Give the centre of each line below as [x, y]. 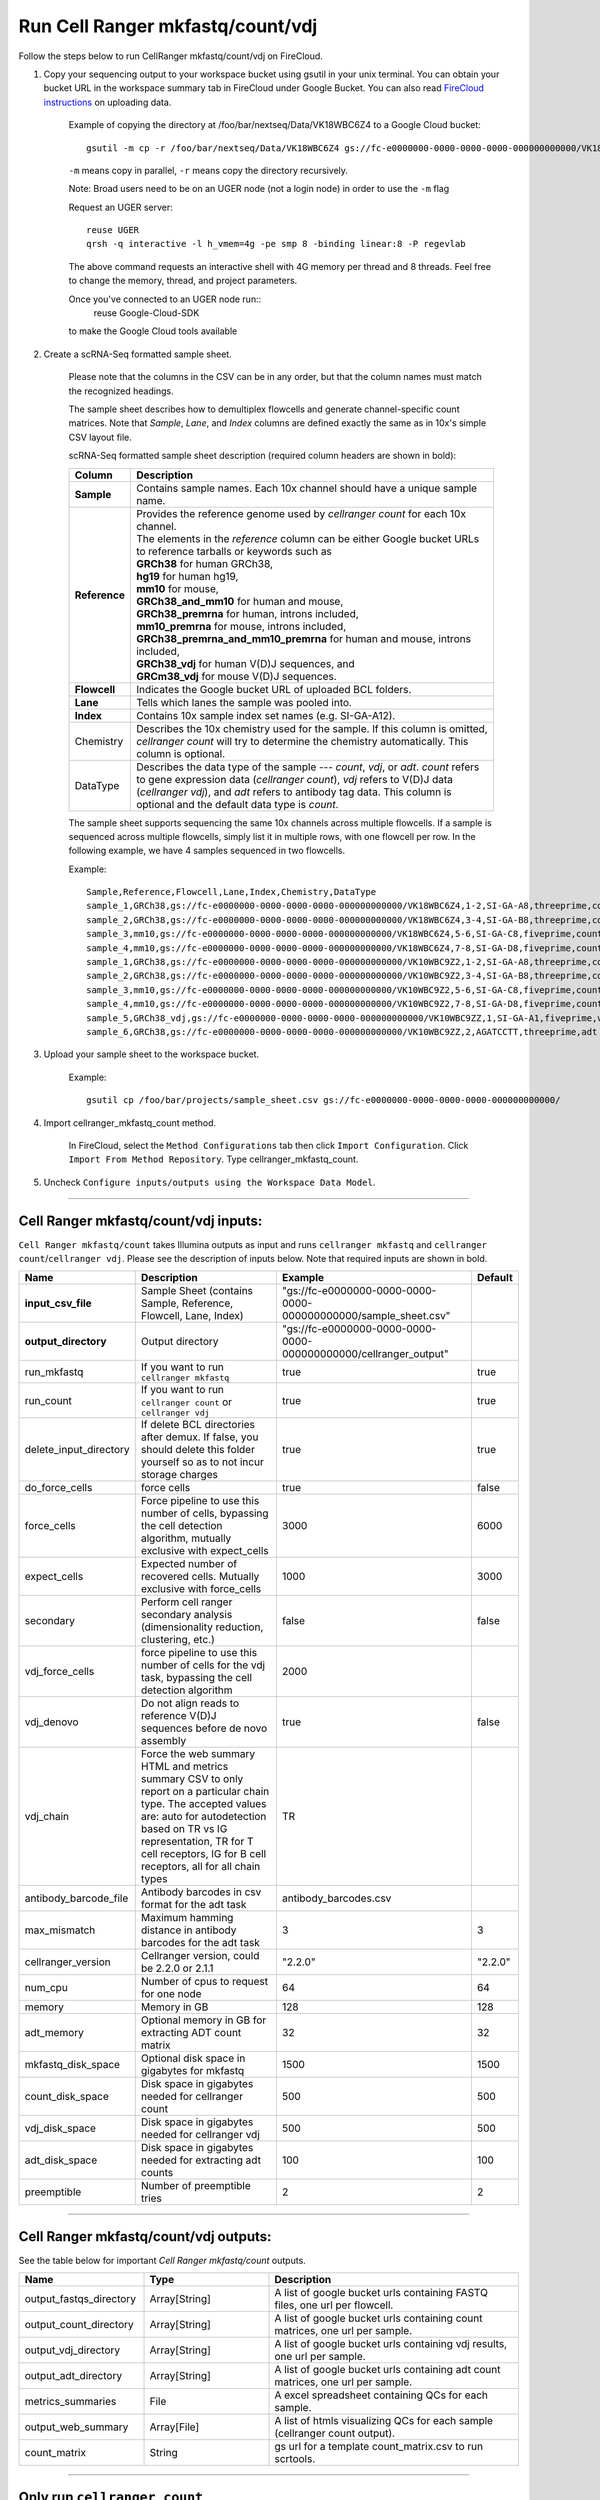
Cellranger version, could [200, 1956]
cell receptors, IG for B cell [203, 1854]
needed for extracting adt [201, 2160]
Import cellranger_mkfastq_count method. [130, 1122]
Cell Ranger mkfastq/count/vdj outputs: [145, 2236]
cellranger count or [186, 1402]
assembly [163, 1741]
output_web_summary [76, 2427]
